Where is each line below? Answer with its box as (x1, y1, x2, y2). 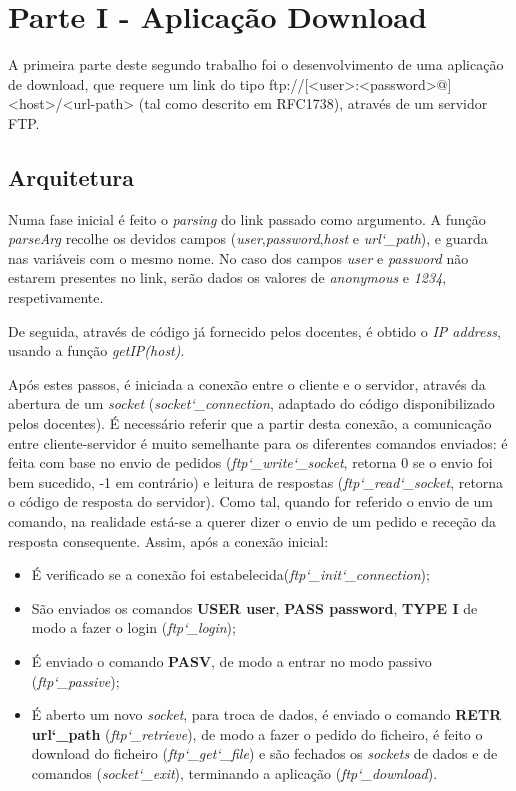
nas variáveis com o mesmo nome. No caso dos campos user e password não (8, 247, 469, 268)
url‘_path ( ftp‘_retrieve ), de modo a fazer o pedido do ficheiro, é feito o (31, 723, 483, 744)
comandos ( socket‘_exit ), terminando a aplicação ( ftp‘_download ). (31, 762, 438, 783)
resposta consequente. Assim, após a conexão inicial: (8, 530, 329, 551)
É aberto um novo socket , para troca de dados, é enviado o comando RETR (31, 704, 502, 725)
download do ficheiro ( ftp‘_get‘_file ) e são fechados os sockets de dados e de (31, 743, 498, 764)
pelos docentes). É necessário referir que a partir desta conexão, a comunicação (8, 413, 492, 434)
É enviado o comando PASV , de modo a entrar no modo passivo (31, 650, 432, 671)
